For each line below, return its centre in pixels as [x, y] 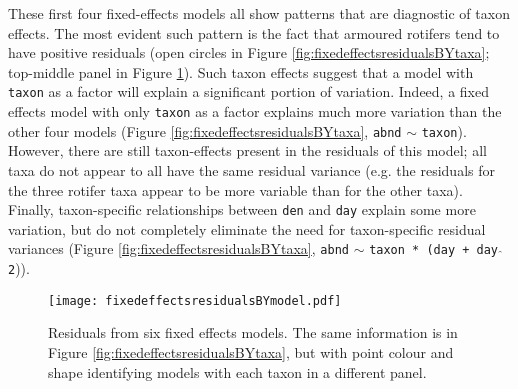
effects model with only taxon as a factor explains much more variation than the [255, 111]
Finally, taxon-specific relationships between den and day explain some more [242, 209]
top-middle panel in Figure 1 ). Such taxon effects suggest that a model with [241, 71]
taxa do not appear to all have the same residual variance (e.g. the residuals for [251, 169]
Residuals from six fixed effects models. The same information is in [253, 332]
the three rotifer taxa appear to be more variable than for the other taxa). [235, 189]
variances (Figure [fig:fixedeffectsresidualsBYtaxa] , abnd [178, 248]
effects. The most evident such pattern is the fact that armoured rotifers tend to [254, 32]
